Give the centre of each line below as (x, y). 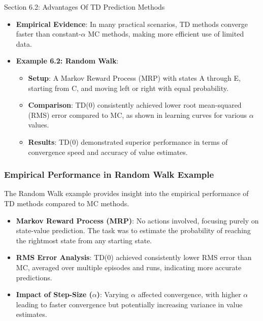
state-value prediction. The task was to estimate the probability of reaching (133, 230)
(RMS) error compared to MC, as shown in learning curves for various (138, 115)
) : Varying (113, 294)
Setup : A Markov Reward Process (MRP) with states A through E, (134, 77)
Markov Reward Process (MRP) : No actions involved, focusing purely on (137, 220)
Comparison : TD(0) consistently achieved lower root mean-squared (135, 105)
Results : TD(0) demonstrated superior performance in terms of (128, 141)
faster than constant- (48, 34)
